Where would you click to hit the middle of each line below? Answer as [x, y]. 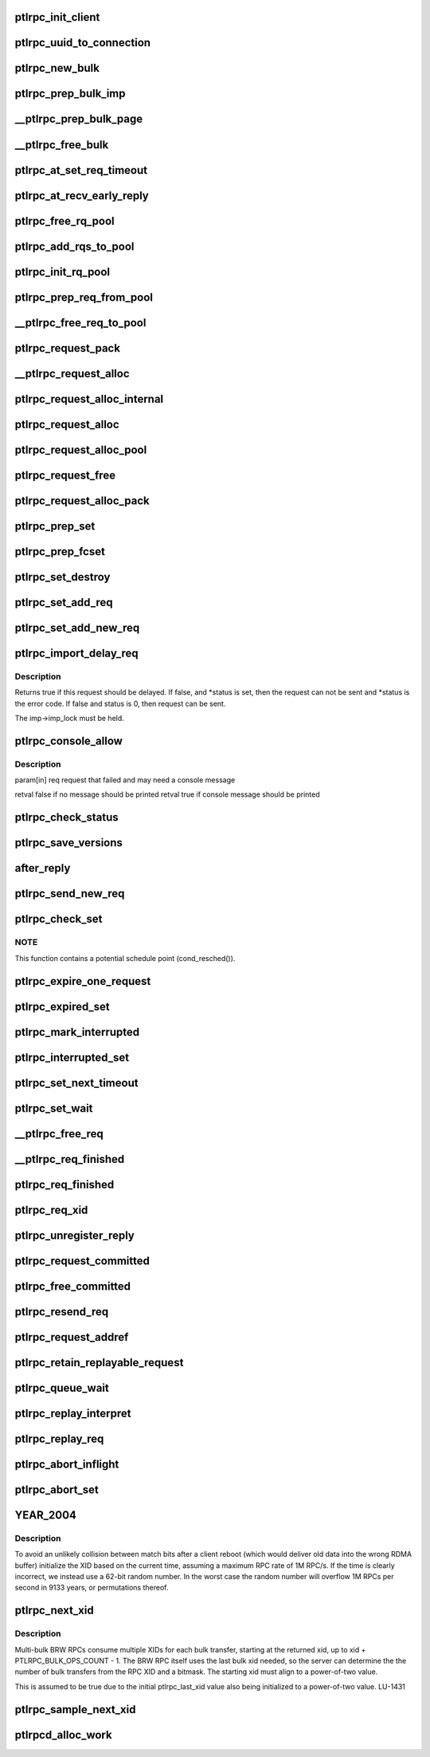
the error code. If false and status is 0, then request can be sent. [120, 703]
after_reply [43, 868]
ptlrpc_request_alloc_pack [82, 500]
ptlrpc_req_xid [51, 1209]
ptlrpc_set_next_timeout [76, 1083]
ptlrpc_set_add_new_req [77, 627]
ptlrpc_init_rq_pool [63, 272]
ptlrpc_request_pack [68, 348]
